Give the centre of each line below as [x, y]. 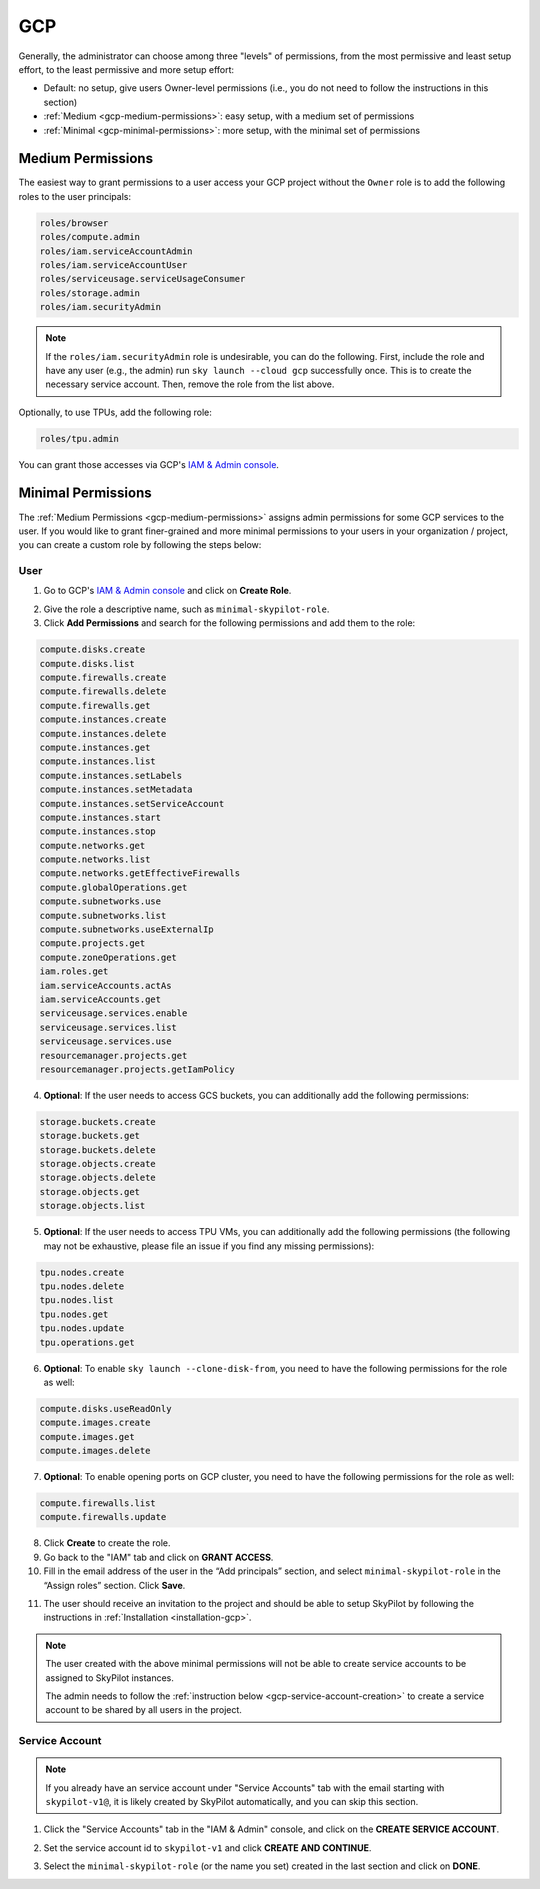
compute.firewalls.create [103, 678]
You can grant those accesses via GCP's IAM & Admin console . [149, 464]
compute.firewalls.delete [103, 691]
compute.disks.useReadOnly [105, 1408]
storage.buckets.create [98, 1121]
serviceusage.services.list [108, 1027]
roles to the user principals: [75, 196]
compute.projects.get [92, 943]
